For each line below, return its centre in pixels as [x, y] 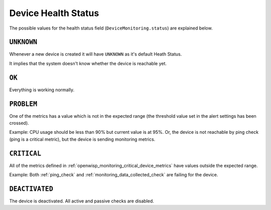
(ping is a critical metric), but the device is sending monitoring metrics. [82, 139]
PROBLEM [23, 104]
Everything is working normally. [42, 90]
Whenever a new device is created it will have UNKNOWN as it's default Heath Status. [96, 54]
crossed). [19, 123]
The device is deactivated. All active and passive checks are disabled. [82, 201]
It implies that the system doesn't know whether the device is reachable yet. [88, 63]
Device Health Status [54, 13]
